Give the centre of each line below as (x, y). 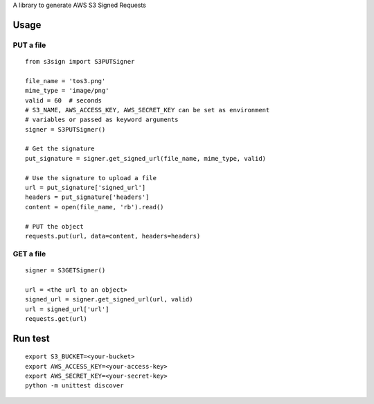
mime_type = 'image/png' (67, 91)
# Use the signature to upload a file (91, 178)
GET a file (29, 254)
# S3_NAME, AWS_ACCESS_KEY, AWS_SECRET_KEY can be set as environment (148, 110)
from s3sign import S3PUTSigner (80, 61)
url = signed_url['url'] (67, 309)
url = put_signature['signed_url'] (86, 188)
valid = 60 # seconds (64, 100)
